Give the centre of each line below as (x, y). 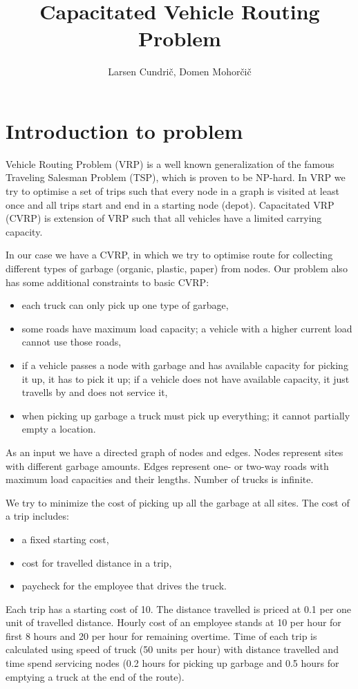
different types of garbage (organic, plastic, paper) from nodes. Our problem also (177, 268)
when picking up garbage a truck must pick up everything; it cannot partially (186, 415)
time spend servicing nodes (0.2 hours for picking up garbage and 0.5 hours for (172, 663)
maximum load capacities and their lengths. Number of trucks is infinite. (160, 479)
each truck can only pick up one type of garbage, (125, 305)
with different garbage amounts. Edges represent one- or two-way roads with (167, 465)
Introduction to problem (124, 130)
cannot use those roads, (72, 342)
